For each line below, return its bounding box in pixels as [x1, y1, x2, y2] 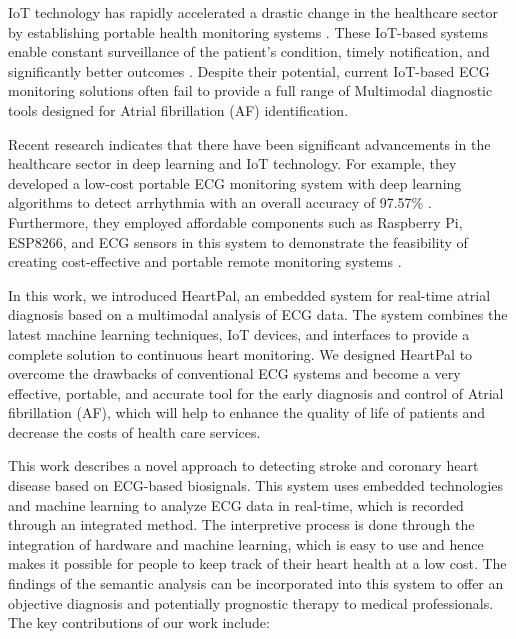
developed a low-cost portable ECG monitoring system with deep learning [8, 172, 462, 193]
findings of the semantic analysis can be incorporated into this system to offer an [8, 573, 504, 594]
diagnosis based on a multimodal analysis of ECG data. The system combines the [8, 304, 508, 325]
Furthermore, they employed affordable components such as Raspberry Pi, [8, 211, 463, 232]
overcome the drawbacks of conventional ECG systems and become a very [8, 363, 461, 384]
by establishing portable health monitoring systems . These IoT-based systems [8, 21, 488, 42]
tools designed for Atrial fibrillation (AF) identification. [8, 99, 349, 120]
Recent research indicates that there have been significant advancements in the [8, 133, 491, 154]
